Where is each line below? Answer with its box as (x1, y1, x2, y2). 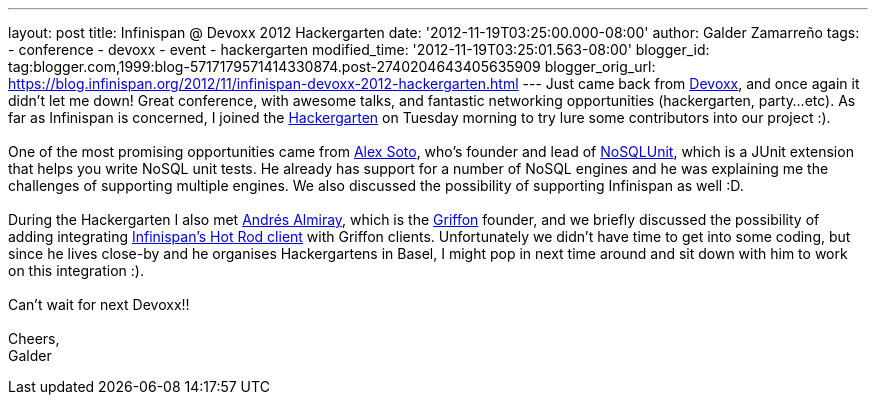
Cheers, (8, 330, 60, 347)
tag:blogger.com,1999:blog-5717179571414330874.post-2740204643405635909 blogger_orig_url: (8, 58, 656, 75)
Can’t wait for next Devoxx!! (8, 296, 190, 313)
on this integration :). (8, 262, 144, 279)
